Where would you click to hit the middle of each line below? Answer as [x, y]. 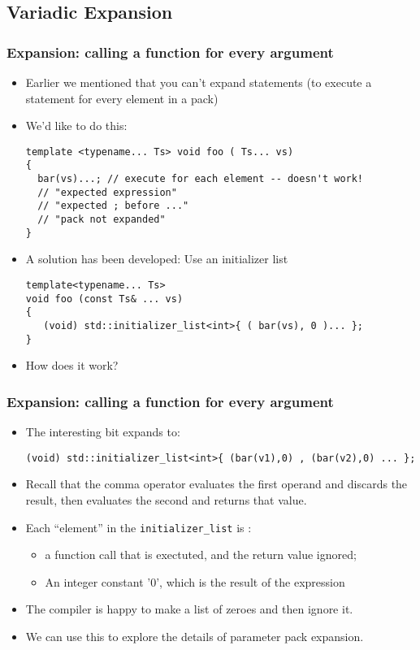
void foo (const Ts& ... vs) [104, 299]
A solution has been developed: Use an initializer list [157, 259]
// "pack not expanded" [102, 220]
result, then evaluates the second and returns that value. [166, 499]
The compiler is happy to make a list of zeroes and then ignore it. [189, 609]
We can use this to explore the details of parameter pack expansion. [195, 636]
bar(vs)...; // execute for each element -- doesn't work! [201, 179]
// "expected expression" [107, 192]
